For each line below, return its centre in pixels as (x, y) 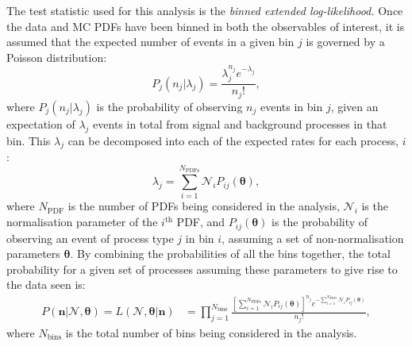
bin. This (29, 140)
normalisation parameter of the (82, 222)
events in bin (291, 106)
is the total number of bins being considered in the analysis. (211, 332)
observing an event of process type (90, 238)
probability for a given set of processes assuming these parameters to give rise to (202, 269)
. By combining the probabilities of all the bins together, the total (230, 254)
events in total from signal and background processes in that (240, 123)
